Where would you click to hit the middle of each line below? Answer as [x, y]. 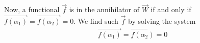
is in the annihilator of [104, 9]
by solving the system [162, 21]
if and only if [171, 9]
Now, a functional [32, 9]
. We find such [96, 21]
